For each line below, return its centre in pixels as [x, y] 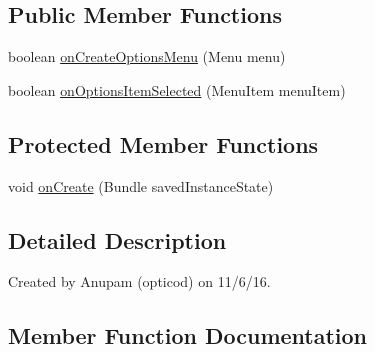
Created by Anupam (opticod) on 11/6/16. [139, 281]
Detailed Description [117, 239]
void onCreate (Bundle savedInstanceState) [141, 185]
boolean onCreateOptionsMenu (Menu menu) [147, 56]
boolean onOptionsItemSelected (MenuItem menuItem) [177, 89]
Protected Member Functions [163, 143]
